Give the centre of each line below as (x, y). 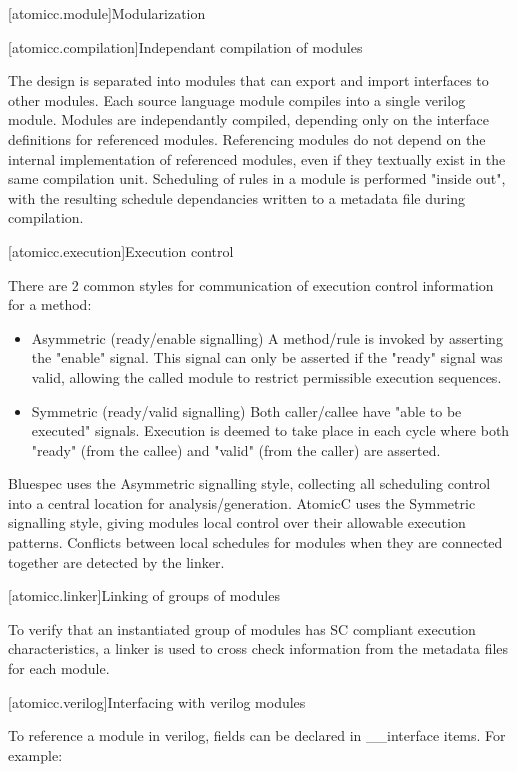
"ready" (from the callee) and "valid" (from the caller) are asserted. (236, 449)
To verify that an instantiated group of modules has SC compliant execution (242, 628)
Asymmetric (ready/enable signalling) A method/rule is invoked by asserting (267, 337)
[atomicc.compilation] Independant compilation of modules (185, 46)
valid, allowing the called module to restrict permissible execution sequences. (266, 376)
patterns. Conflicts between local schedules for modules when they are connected (255, 542)
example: (35, 754)
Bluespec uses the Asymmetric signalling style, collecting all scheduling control (249, 483)
